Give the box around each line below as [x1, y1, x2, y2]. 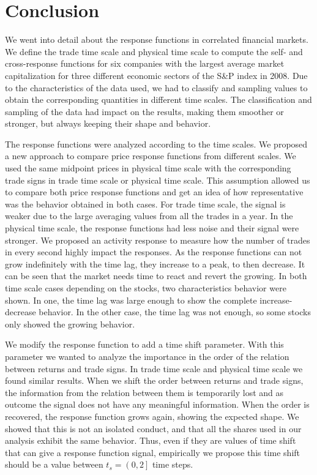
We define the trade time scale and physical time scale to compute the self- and [5, 45, 303, 58]
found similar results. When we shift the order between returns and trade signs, [5, 374, 304, 387]
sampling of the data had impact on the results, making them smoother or [5, 105, 284, 118]
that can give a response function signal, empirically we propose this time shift [5, 446, 300, 458]
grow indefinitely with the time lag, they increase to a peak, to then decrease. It [5, 257, 305, 270]
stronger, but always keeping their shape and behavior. [5, 117, 211, 130]
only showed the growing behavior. [5, 317, 135, 330]
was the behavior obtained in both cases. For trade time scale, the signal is [5, 197, 286, 210]
